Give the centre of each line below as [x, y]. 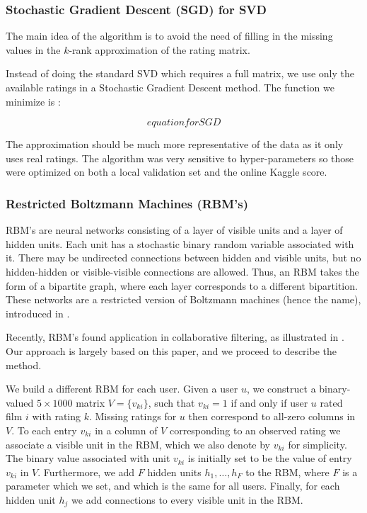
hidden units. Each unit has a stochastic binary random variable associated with [180, 243]
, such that [171, 402]
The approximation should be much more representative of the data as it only [175, 144]
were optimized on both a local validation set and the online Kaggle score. [167, 172]
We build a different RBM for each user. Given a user [122, 389]
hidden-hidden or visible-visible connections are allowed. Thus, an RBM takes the [182, 271]
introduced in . [38, 313]
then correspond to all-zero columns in [272, 416]
